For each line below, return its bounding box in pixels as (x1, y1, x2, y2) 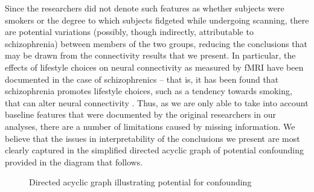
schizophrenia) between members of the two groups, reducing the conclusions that (5, 37, 308, 50)
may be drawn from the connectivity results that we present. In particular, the (5, 49, 296, 62)
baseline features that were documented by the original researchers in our (5, 108, 276, 121)
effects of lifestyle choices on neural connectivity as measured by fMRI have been (5, 60, 304, 73)
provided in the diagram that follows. (5, 155, 143, 168)
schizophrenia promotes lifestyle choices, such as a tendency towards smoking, (5, 85, 292, 97)
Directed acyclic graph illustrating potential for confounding (29, 176, 252, 188)
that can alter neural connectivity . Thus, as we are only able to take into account (5, 96, 309, 109)
